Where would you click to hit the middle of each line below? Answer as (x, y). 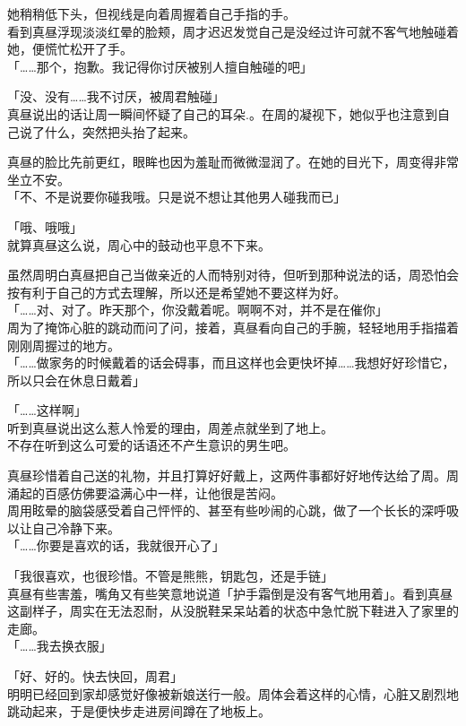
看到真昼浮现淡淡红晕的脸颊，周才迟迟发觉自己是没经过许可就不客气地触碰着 (233, 31)
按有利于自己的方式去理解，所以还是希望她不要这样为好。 (177, 292)
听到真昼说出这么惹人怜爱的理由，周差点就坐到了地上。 (170, 427)
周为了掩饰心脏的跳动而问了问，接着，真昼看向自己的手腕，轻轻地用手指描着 (233, 327)
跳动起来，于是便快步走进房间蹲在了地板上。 (139, 711)
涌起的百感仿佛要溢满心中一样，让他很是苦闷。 (145, 493)
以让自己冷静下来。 (64, 527)
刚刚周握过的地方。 (64, 345)
